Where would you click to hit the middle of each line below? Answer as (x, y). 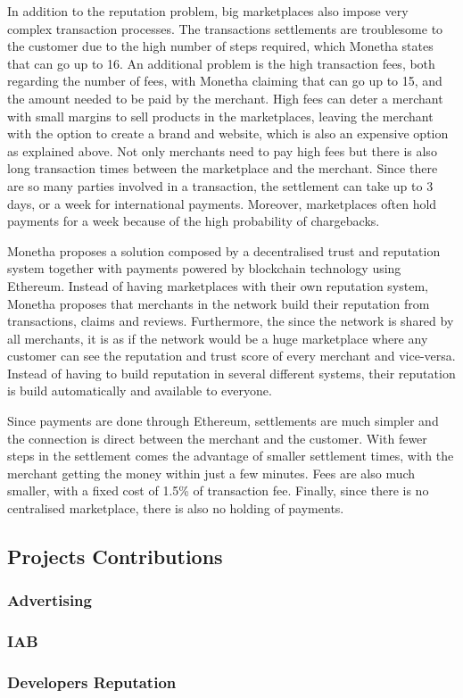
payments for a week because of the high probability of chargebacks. (194, 221)
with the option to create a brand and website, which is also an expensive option (228, 133)
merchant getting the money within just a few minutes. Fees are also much (211, 473)
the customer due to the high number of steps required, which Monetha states (220, 46)
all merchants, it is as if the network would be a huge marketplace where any (218, 338)
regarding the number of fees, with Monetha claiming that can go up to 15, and (225, 81)
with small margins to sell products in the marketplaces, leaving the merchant (220, 116)
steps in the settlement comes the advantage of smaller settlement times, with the (231, 456)
